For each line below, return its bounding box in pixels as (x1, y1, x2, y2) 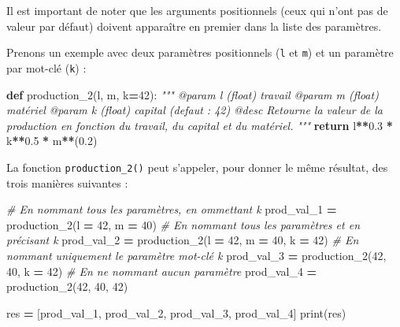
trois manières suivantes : (6, 174, 128, 191)
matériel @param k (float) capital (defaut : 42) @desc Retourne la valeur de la (6, 102, 383, 118)
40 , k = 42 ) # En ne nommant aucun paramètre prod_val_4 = (6, 262, 317, 279)
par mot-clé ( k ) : (6, 59, 87, 76)
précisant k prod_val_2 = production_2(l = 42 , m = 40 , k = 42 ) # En (6, 232, 359, 248)
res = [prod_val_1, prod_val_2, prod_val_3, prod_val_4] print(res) (6, 304, 346, 321)
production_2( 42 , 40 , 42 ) (6, 278, 128, 295)
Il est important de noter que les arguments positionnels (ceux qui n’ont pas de (6, 2, 388, 18)
